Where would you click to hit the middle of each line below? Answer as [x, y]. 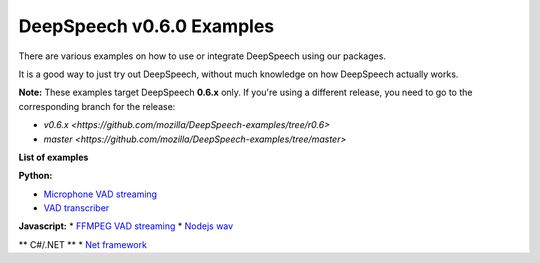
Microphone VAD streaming [100, 194]
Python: [35, 176]
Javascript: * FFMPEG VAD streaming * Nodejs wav [126, 226]
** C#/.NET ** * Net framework [82, 244]
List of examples [53, 157]
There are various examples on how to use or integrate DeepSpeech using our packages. [202, 56]
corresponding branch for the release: [97, 106]
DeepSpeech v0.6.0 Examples [146, 26]
